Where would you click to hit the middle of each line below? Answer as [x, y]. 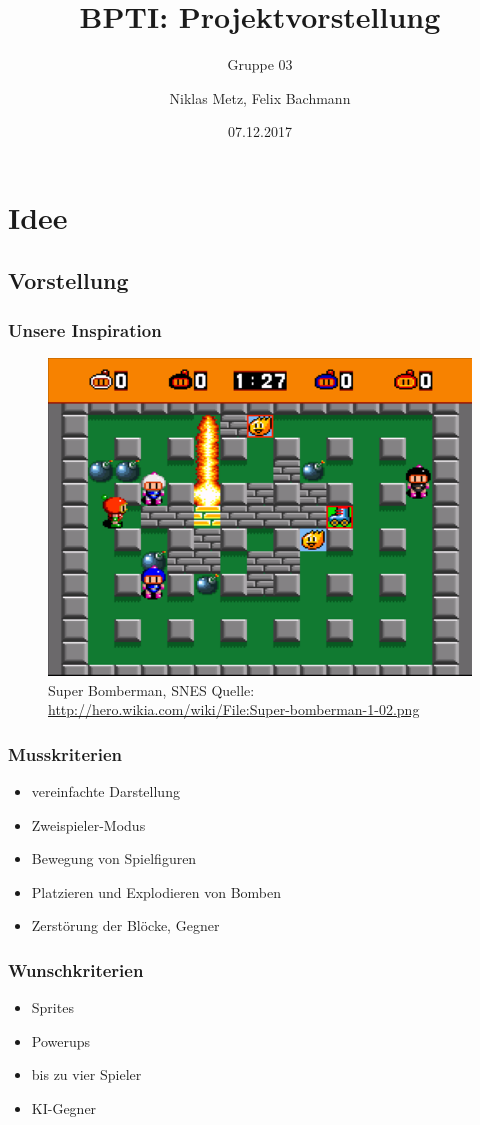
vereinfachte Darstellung [105, 791]
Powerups [61, 1040]
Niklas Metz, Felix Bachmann [260, 97]
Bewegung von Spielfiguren [114, 858]
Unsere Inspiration [85, 329]
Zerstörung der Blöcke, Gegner [125, 925]
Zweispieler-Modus [88, 824]
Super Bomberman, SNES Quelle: [151, 689]
